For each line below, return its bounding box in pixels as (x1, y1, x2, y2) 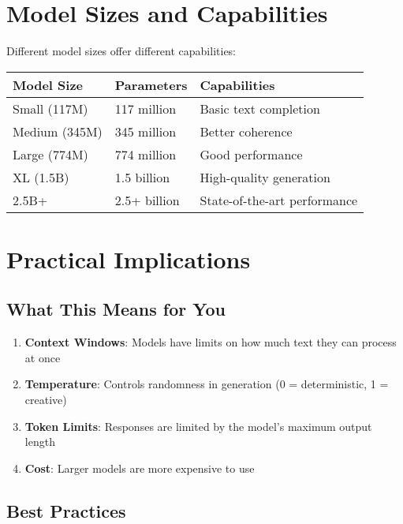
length (24, 433, 55, 450)
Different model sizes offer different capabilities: (6, 43, 237, 59)
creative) (24, 391, 67, 408)
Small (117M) (13, 99, 88, 118)
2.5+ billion (114, 190, 180, 209)
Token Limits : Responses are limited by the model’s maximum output (24, 417, 372, 434)
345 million (114, 122, 177, 140)
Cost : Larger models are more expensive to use (24, 459, 255, 476)
